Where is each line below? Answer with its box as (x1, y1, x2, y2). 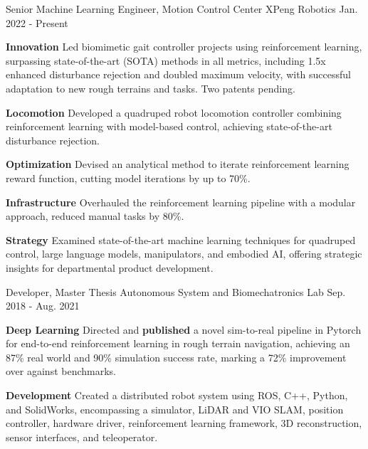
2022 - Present (6, 15, 68, 30)
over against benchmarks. (6, 364, 117, 379)
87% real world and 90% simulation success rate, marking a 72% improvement (6, 349, 347, 364)
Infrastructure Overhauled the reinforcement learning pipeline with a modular (6, 194, 356, 209)
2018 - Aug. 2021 (6, 298, 80, 313)
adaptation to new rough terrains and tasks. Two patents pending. (6, 80, 295, 95)
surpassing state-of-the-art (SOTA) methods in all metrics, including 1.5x (6, 53, 326, 68)
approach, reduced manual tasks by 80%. (6, 208, 184, 223)
